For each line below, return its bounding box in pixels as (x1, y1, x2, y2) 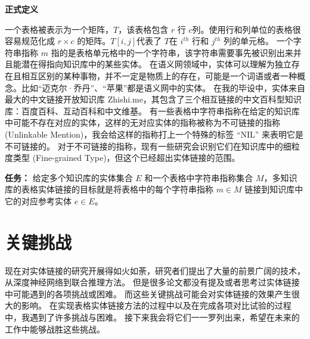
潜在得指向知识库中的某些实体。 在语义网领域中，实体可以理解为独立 (21, 58, 292, 70)
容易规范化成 (5, 35, 55, 47)
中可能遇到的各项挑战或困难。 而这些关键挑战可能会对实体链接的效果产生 (5, 287, 292, 300)
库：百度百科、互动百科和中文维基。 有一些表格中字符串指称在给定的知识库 (5, 104, 300, 117)
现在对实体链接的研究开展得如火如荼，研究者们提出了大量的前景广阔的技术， (5, 264, 305, 276)
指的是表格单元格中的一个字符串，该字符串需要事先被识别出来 (51, 46, 293, 58)
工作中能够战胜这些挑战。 (5, 322, 105, 335)
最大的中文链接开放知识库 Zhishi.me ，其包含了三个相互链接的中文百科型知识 (5, 93, 302, 105)
